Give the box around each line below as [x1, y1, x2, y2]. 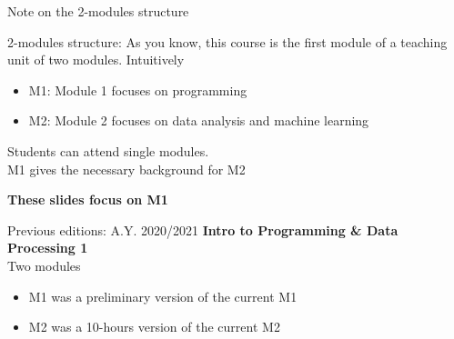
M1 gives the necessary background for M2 [7, 159, 246, 178]
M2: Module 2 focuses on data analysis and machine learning [28, 111, 369, 130]
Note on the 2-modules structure [7, 2, 189, 20]
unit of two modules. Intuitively [7, 50, 185, 69]
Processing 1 [7, 238, 88, 257]
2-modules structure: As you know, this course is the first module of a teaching [7, 32, 448, 51]
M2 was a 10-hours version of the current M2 [28, 317, 280, 336]
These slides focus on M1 [7, 190, 168, 209]
